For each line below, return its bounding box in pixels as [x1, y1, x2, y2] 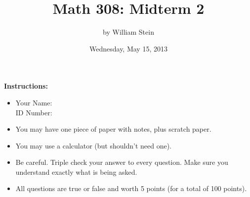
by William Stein [103, 27, 154, 37]
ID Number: [15, 107, 52, 117]
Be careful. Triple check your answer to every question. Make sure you [15, 157, 228, 167]
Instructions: [4, 81, 48, 91]
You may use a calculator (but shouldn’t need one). [15, 140, 172, 150]
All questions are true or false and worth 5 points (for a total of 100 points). [15, 183, 247, 194]
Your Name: [15, 97, 52, 107]
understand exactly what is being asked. [15, 166, 137, 177]
